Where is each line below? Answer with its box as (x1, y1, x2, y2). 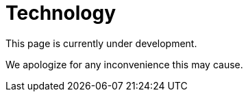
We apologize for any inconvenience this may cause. (5, 58, 243, 70)
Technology (5, 1, 116, 25)
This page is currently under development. (5, 37, 197, 49)
